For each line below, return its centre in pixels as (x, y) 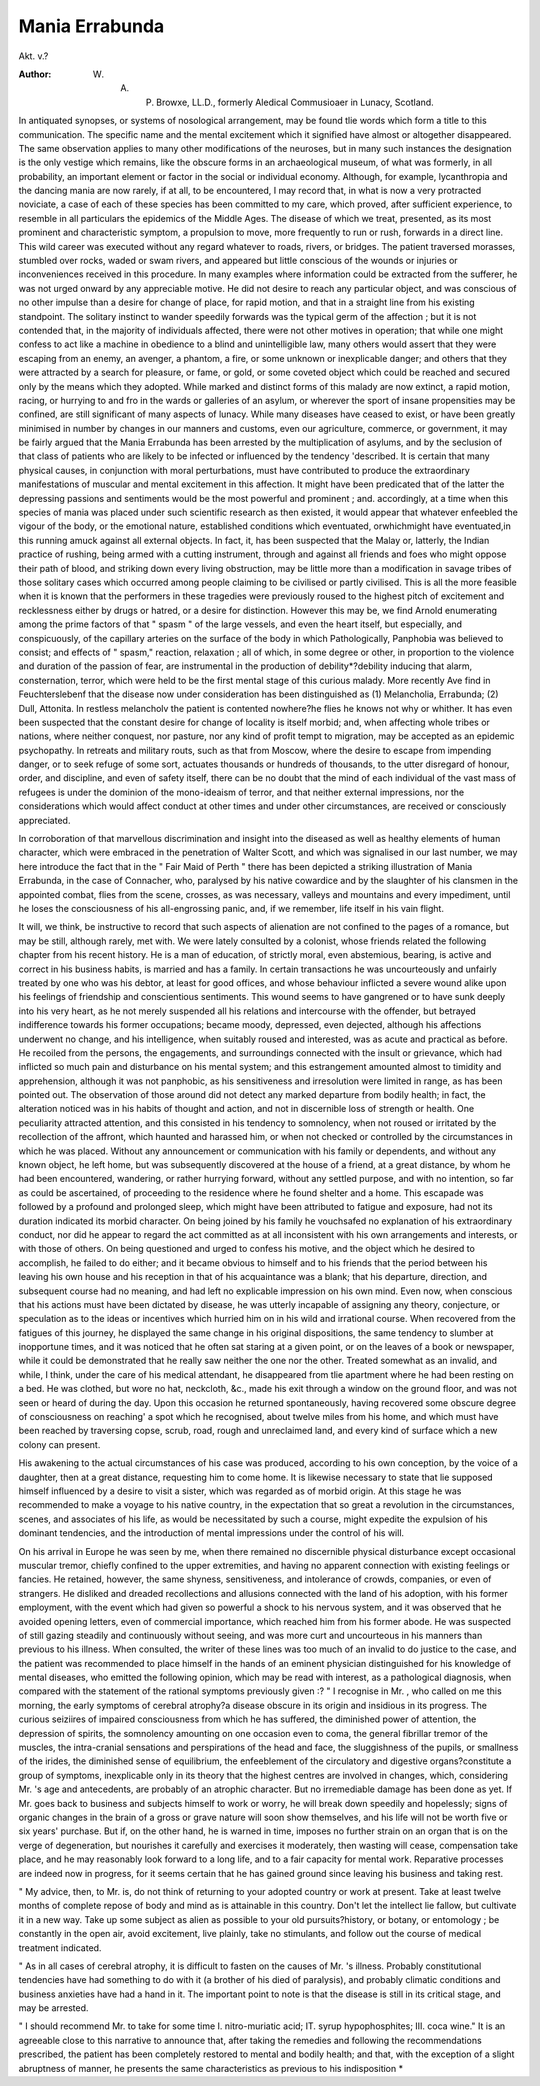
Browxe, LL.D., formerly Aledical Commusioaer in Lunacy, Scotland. (295, 102)
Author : (35, 74)
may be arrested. (53, 2008)
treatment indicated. (60, 1947)
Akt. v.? (33, 56)
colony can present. (59, 1444)
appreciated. (44, 820)
